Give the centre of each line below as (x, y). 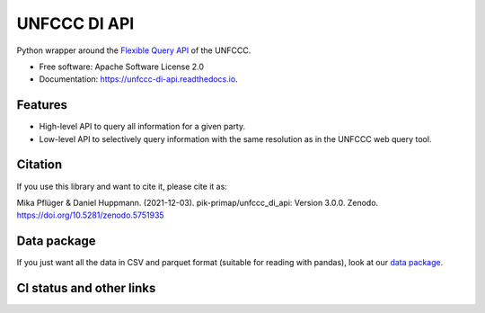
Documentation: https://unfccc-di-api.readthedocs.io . (138, 79)
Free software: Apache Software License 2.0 (122, 67)
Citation (40, 165)
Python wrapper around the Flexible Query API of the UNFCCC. (134, 50)
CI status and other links (86, 288)
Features (42, 105)
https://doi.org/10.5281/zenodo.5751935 (91, 215)
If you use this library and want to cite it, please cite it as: (122, 186)
